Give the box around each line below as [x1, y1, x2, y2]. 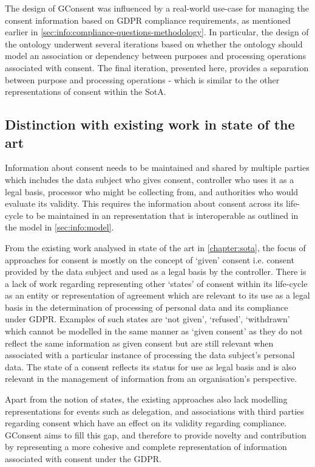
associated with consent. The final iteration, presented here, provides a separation [5, 61, 309, 74]
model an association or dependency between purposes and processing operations [5, 49, 307, 62]
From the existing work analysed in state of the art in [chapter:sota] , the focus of [5, 241, 306, 254]
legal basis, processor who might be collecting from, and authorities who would [5, 185, 299, 198]
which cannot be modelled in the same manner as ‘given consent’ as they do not [5, 325, 303, 337]
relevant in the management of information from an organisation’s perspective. [5, 372, 297, 385]
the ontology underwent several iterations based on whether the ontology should [5, 37, 303, 50]
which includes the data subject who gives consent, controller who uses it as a [5, 173, 294, 185]
